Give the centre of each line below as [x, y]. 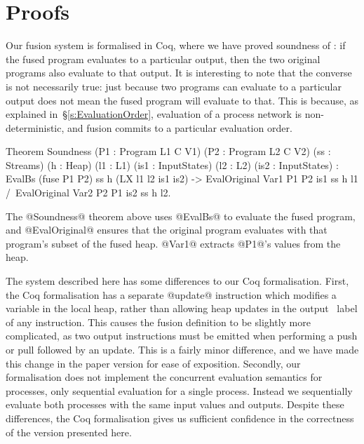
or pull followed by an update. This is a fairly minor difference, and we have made [182, 349]
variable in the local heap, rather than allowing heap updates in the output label [182, 308]
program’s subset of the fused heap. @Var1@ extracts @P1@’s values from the [173, 243]
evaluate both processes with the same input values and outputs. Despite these [175, 404]
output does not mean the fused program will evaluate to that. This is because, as [182, 100]
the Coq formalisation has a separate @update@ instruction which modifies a [171, 294]
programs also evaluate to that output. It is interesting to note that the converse [179, 73]
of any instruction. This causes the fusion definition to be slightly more [158, 322]
